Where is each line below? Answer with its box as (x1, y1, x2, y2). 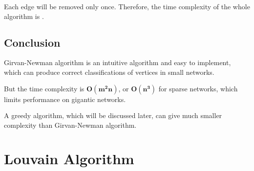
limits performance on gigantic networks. (4, 94, 126, 104)
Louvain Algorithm (4, 148, 134, 168)
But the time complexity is (4, 83, 85, 93)
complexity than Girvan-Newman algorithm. (4, 120, 137, 130)
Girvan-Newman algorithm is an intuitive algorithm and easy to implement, (4, 57, 231, 68)
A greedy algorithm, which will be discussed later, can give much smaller (4, 110, 222, 120)
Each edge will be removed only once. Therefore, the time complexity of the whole (4, 1, 250, 11)
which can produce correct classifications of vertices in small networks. (4, 67, 214, 77)
